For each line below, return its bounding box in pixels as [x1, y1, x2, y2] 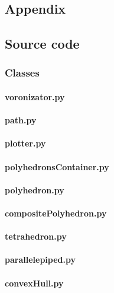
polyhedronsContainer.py [5, 160, 109, 173]
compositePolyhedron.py [5, 206, 107, 219]
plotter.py [5, 137, 46, 149]
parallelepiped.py [5, 253, 76, 266]
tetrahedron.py [5, 230, 67, 243]
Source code [5, 34, 80, 53]
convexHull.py [5, 276, 64, 289]
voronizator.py [5, 91, 65, 103]
